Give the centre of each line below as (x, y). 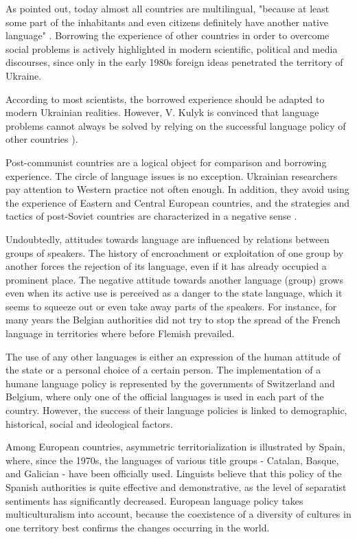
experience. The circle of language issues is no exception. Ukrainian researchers (172, 175)
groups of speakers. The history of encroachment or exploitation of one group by (175, 252)
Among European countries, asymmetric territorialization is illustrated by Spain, (175, 447)
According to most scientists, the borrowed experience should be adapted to (165, 99)
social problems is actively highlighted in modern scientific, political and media (172, 48)
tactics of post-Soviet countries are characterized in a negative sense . (151, 216)
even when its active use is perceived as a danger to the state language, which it (174, 293)
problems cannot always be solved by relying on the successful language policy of (176, 125)
